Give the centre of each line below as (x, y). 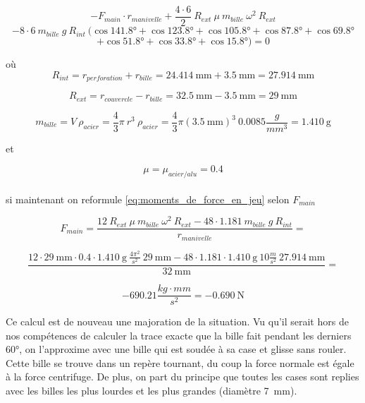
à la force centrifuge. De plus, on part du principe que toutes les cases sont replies (182, 377)
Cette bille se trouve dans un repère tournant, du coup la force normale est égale (180, 362)
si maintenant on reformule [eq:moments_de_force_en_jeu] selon (148, 199)
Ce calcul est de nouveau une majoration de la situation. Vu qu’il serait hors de (177, 321)
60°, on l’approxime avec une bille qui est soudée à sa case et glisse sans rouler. (176, 349)
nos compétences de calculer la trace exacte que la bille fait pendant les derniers (179, 335)
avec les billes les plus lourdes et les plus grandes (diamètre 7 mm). (151, 391)
